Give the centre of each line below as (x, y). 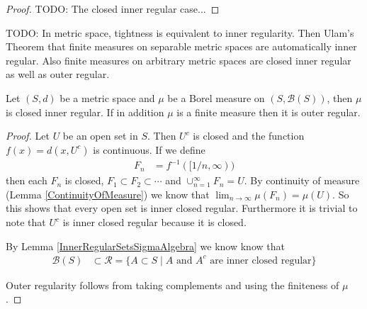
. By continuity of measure (302, 180)
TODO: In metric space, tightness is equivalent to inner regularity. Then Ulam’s (180, 32)
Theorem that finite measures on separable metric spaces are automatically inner (181, 46)
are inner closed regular (261, 260)
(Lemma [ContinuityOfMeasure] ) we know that (108, 194)
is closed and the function (249, 136)
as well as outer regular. (58, 74)
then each (27, 180)
